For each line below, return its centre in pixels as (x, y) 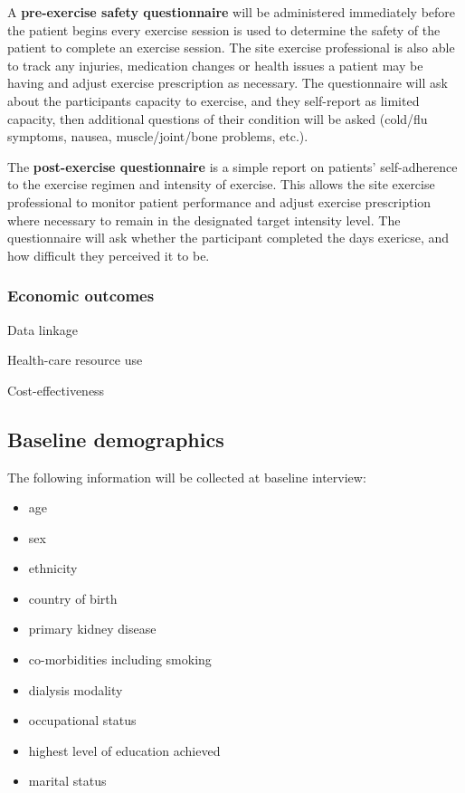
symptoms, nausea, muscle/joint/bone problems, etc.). (158, 136)
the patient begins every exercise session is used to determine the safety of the (224, 29)
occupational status (82, 720)
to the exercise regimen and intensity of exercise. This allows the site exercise (221, 184)
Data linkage (43, 329)
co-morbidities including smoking (120, 659)
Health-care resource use (75, 360)
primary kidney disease (92, 629)
